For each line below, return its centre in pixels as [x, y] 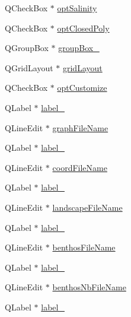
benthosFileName [84, 247]
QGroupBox [27, 48]
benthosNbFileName [89, 287]
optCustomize [82, 88]
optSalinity [77, 8]
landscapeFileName [87, 207]
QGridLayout [29, 67]
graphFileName [80, 127]
